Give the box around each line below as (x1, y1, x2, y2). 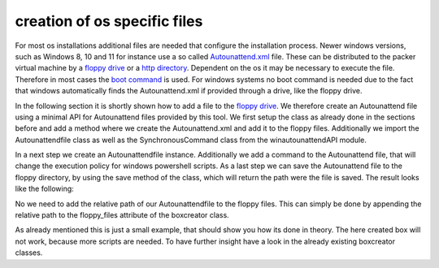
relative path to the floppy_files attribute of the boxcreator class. (15, 210, 229, 220)
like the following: (15, 184, 75, 194)
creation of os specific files (15, 12, 203, 30)
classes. (15, 248, 43, 257)
